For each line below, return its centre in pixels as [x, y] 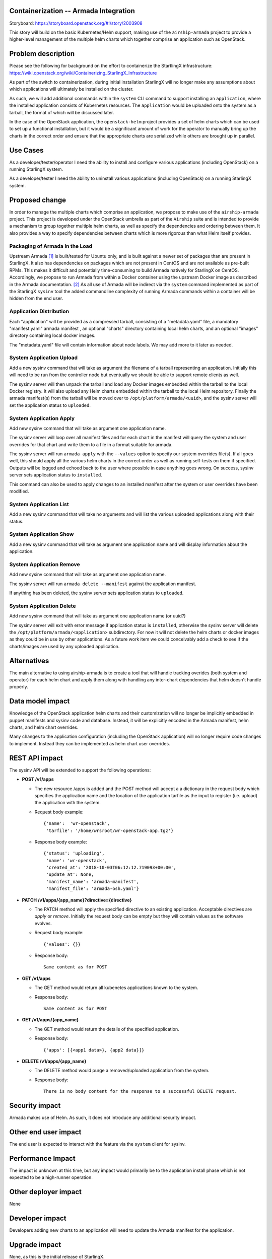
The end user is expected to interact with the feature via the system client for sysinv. [97, 1144]
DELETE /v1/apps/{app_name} [54, 1061]
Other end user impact [45, 1132]
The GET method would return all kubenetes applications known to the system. [116, 988]
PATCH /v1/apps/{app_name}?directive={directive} [77, 900]
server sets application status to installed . [56, 475]
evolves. [43, 923]
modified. [19, 492]
